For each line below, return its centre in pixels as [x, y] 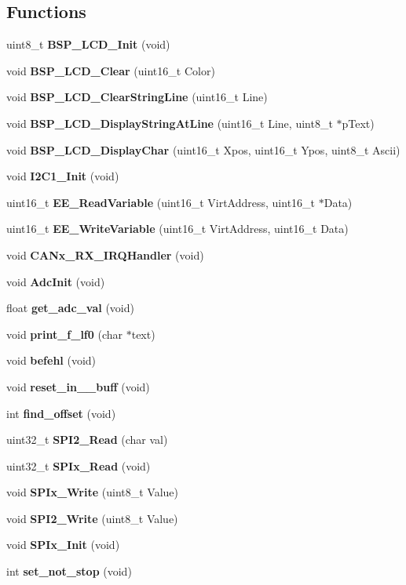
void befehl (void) [51, 360]
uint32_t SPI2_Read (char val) [87, 440]
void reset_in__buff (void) [78, 386]
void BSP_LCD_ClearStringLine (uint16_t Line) [137, 97]
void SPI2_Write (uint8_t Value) [92, 518]
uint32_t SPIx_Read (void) [79, 465]
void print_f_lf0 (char [65, 334]
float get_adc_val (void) [70, 308]
